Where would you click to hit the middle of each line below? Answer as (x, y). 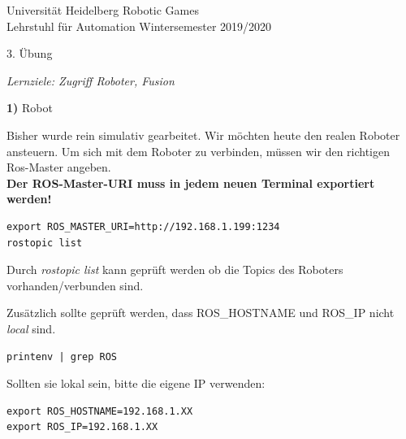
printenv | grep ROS (62, 356)
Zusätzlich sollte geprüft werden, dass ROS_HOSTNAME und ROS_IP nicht (201, 313)
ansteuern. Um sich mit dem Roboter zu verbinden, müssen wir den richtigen (199, 151)
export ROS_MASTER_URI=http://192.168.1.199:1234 (143, 226)
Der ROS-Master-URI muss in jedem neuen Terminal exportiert (191, 183)
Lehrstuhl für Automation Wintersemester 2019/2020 (139, 26)
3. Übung (30, 53)
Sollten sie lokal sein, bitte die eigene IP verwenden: (136, 383)
